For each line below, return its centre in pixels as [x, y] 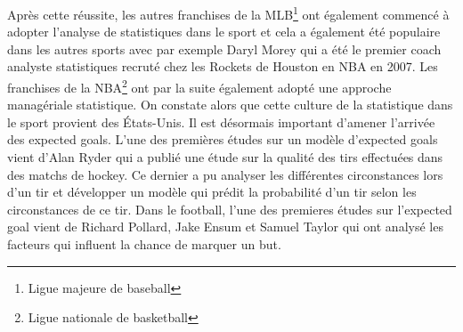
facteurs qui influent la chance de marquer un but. [144, 244]
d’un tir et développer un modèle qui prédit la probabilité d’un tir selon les [212, 192]
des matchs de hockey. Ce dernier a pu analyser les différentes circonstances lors [225, 174]
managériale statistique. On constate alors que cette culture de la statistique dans [230, 105]
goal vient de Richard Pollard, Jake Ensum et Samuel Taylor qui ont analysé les [225, 227]
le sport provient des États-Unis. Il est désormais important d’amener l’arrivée [221, 121]
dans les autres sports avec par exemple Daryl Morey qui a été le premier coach [224, 49]
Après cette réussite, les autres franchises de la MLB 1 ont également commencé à [228, 13]
